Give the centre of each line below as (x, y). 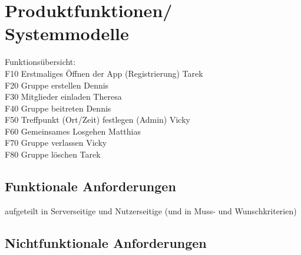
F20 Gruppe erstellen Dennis (57, 85)
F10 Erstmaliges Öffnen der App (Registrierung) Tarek (104, 73)
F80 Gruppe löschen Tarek (53, 154)
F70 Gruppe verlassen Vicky (56, 143)
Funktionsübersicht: (40, 62)
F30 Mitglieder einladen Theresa (63, 97)
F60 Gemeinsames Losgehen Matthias (73, 131)
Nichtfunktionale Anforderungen (106, 242)
